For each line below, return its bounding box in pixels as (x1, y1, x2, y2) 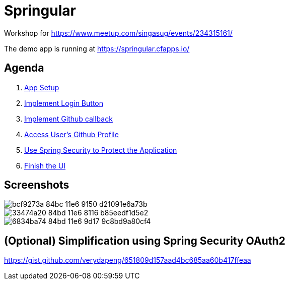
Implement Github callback (24, 114, 113, 123)
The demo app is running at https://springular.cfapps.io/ (4, 44, 190, 53)
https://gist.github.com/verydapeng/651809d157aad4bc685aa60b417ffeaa (4, 256, 251, 265)
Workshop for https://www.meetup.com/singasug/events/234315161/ (4, 28, 233, 37)
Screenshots (4, 179, 69, 192)
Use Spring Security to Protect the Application (24, 145, 177, 154)
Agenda (4, 62, 44, 75)
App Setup (24, 83, 59, 92)
